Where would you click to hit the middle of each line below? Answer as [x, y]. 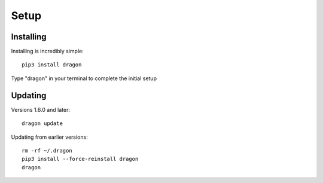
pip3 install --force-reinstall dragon [80, 159]
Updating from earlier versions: [49, 137]
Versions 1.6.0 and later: [40, 109]
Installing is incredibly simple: [47, 51]
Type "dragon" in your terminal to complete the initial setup [84, 78]
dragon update [42, 123]
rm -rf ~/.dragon [47, 150]
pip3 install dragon [52, 65]
